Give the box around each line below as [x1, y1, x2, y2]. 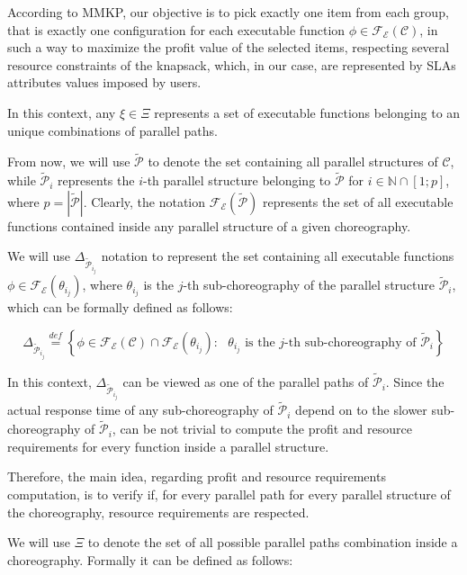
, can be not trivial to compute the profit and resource [112, 419, 412, 438]
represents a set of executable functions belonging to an [154, 103, 461, 121]
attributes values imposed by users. [7, 73, 202, 92]
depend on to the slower [295, 400, 427, 419]
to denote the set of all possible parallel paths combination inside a [87, 533, 458, 552]
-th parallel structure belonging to [142, 171, 331, 190]
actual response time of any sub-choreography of [7, 400, 274, 419]
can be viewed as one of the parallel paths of [122, 373, 369, 391]
